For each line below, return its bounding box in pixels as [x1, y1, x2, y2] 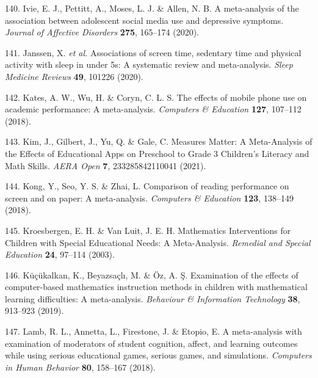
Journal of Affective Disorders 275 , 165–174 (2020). [5, 26, 199, 38]
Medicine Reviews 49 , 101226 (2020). [5, 70, 143, 82]
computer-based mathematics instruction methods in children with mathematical [5, 280, 308, 293]
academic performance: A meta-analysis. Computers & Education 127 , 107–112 [5, 103, 302, 115]
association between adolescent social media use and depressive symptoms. [5, 13, 284, 26]
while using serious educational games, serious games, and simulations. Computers [5, 349, 312, 362]
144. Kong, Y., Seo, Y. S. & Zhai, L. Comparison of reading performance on [5, 180, 289, 192]
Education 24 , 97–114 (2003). [5, 248, 115, 261]
